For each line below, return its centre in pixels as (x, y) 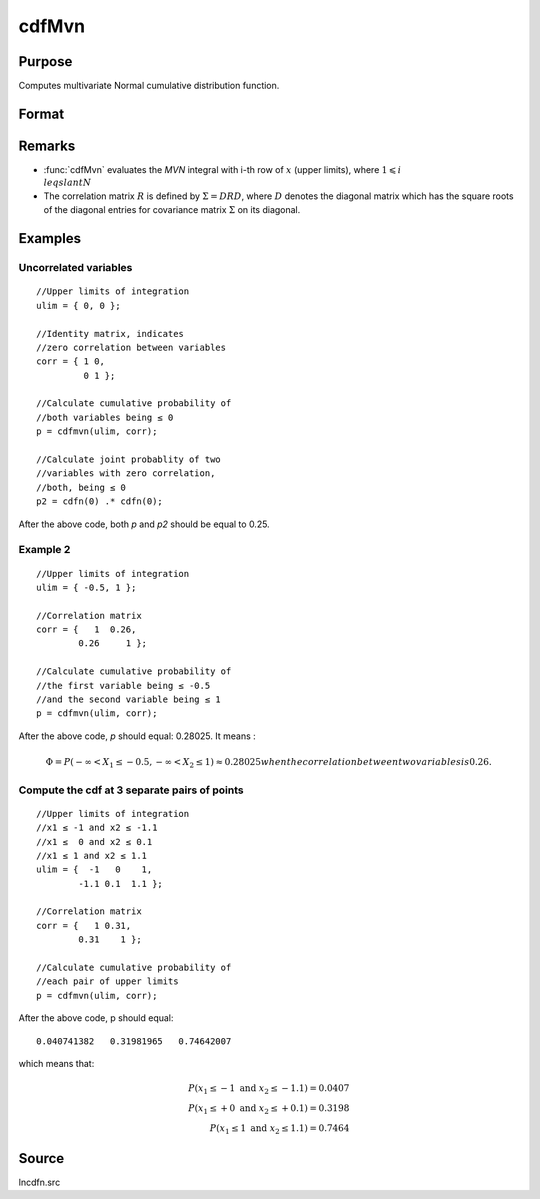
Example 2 (44, 550)
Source (41, 1158)
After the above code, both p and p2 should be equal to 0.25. (144, 524)
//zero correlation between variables (131, 347)
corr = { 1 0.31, (84, 925)
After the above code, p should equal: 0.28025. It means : (137, 736)
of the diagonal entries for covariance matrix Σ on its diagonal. (172, 210)
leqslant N (67, 183)
